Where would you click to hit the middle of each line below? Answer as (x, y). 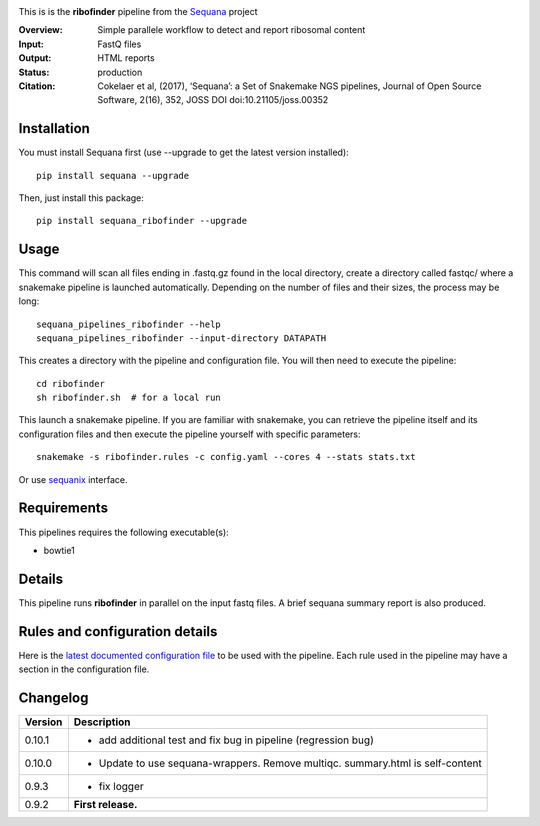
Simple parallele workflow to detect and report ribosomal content (231, 30)
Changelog (53, 697)
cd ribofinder (70, 383)
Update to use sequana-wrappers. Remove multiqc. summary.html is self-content (290, 763)
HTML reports (126, 58)
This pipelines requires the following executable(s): (123, 532)
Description (102, 722)
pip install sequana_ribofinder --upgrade (142, 221)
